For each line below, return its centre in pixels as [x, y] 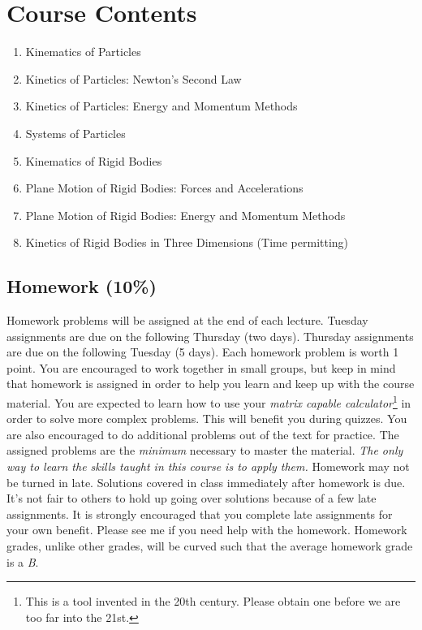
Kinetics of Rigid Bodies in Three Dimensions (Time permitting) [187, 242]
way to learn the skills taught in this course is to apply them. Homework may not [208, 466]
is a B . [23, 561]
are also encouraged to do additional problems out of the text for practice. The [203, 434]
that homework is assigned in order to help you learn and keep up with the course [211, 384]
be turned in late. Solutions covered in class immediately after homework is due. [206, 482]
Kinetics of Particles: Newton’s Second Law [133, 78]
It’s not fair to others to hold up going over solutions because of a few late [192, 498]
